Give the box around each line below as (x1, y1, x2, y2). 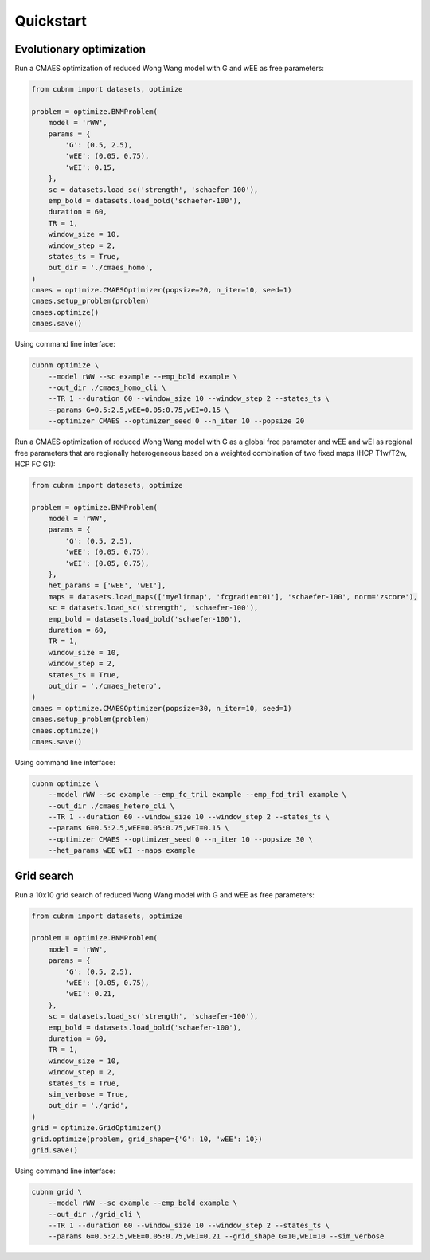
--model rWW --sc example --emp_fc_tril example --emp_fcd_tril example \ (48, 790, 346, 799)
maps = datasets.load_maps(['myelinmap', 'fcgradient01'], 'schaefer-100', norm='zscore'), (48, 592, 418, 601)
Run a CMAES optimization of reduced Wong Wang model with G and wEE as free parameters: (14, 64, 324, 73)
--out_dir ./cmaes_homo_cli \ (48, 383, 166, 392)
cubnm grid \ (31, 1187, 83, 1196)
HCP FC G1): (14, 459, 56, 469)
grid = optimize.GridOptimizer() (31, 1124, 162, 1132)
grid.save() (31, 1145, 79, 1155)
